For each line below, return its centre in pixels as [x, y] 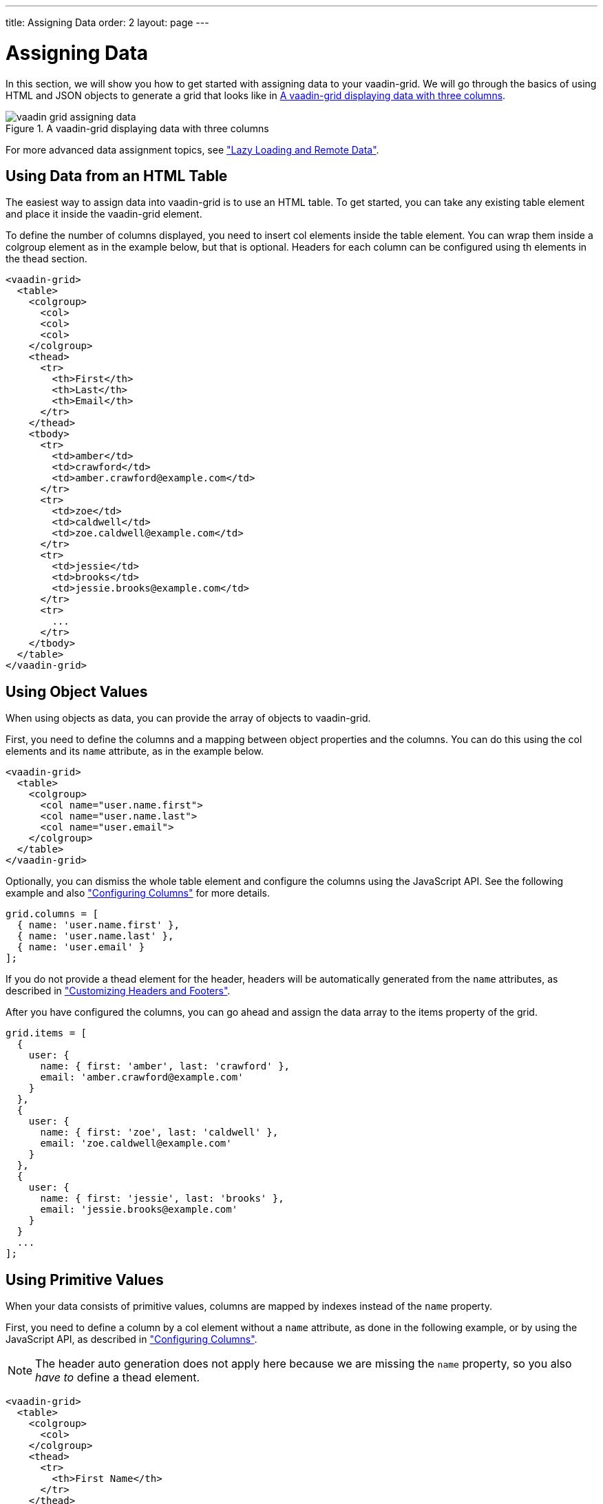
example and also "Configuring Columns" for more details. [138, 893]
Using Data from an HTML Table [117, 176]
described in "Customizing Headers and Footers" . [118, 991]
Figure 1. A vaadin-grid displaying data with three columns [137, 128]
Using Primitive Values [85, 1280]
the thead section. [46, 259]
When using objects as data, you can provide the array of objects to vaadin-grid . [188, 718]
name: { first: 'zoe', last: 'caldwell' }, [159, 1132]
